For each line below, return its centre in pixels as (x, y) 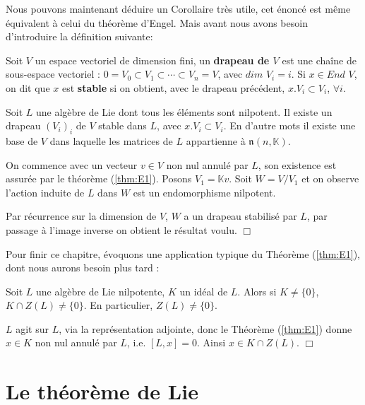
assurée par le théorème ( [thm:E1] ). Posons (99, 178)
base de (22, 140)
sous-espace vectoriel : (53, 74)
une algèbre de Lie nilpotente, (101, 291)
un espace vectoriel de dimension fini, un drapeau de (152, 60)
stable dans (122, 125)
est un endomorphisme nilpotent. (204, 192)
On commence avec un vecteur (72, 164)
